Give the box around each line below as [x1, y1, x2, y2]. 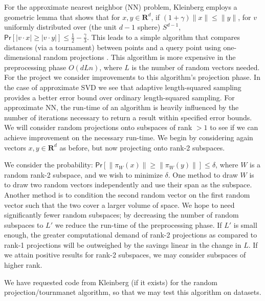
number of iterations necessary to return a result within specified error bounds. [4, 112, 252, 122]
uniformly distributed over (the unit [4, 21, 117, 32]
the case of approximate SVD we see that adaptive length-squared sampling [4, 81, 241, 92]
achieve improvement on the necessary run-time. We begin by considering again [4, 132, 253, 142]
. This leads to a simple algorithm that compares [87, 31, 240, 42]
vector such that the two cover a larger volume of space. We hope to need [4, 199, 235, 210]
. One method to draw [168, 169, 238, 180]
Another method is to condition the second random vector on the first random [4, 189, 250, 200]
